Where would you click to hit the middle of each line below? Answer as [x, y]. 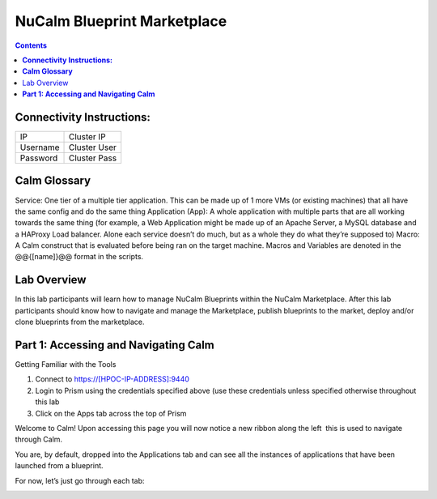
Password [39, 158]
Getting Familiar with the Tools [66, 365]
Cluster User [93, 147]
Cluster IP [87, 137]
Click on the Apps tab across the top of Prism [111, 413]
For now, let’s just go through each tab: [80, 480]
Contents [31, 45]
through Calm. [39, 439]
